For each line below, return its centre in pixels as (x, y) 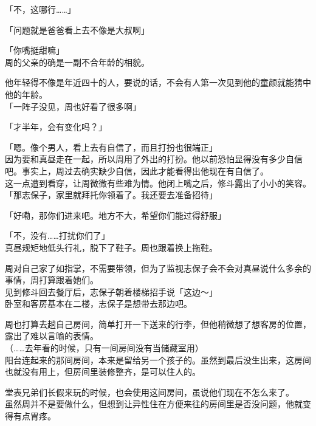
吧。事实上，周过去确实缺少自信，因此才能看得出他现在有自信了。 (137, 170)
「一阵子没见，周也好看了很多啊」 (73, 106)
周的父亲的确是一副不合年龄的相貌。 (77, 62)
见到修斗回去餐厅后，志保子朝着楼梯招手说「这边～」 (111, 291)
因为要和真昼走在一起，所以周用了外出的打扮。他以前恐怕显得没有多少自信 (154, 159)
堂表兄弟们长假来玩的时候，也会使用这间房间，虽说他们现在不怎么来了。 (149, 392)
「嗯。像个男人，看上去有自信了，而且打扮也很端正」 (111, 147)
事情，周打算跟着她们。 (52, 280)
